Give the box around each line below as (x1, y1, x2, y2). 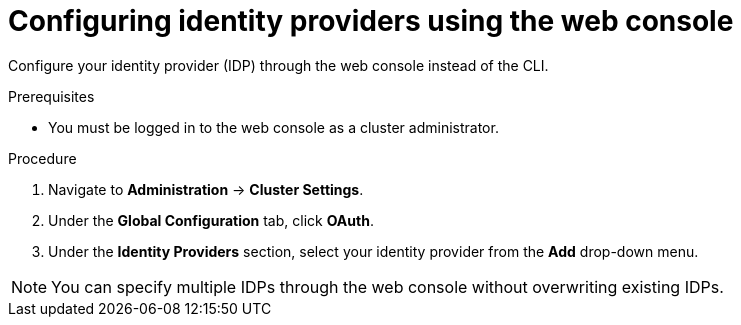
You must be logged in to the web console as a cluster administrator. (48, 118, 499, 136)
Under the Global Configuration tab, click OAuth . (48, 211, 374, 229)
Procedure (8, 149, 77, 167)
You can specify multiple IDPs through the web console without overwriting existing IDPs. (51, 276, 724, 297)
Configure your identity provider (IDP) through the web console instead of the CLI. (8, 56, 549, 74)
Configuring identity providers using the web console (8, 4, 734, 38)
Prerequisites (8, 87, 95, 105)
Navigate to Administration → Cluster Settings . (48, 180, 364, 198)
